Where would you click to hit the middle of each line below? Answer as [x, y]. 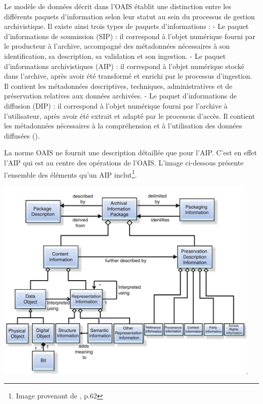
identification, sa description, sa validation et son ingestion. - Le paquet [115, 56]
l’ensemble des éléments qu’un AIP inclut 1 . [71, 174]
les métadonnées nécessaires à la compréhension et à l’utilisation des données [123, 126]
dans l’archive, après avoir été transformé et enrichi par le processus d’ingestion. [128, 76]
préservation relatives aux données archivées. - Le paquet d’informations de [121, 96]
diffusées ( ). [22, 135]
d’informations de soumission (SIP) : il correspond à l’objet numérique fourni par [130, 36]
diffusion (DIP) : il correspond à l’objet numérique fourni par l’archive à [116, 105]
